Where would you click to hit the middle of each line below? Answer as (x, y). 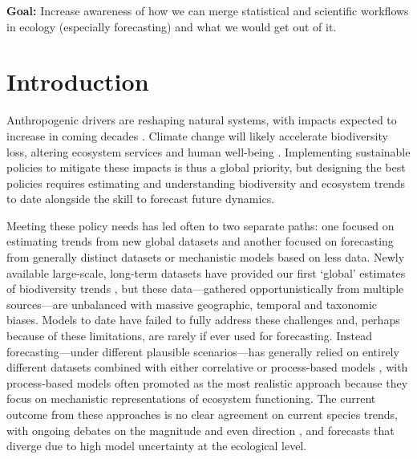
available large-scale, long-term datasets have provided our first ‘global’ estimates (206, 272)
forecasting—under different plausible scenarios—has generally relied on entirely (203, 351)
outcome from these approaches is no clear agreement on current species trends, (202, 414)
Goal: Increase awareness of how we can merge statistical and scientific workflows (208, 10)
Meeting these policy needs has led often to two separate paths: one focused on (200, 225)
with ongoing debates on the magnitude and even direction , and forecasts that (200, 430)
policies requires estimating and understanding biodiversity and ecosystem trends (206, 183)
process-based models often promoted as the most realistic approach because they (207, 382)
